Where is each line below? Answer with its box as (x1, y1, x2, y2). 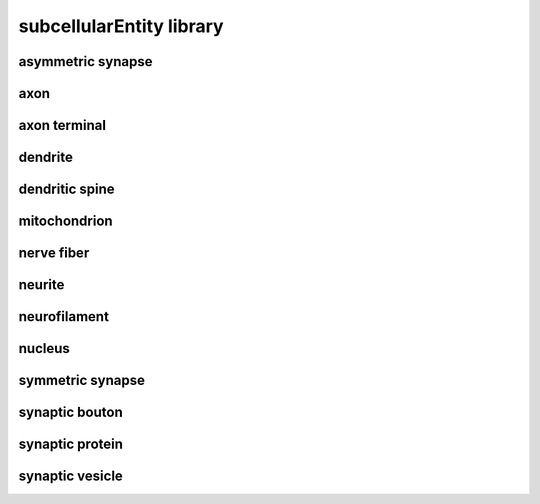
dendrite (18, 149, 74, 166)
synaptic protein (18, 436, 124, 453)
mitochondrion (18, 213, 114, 230)
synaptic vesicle (18, 468, 124, 485)
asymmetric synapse (18, 53, 153, 70)
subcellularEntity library (18, 15, 224, 37)
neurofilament (18, 308, 110, 325)
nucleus (18, 340, 70, 357)
